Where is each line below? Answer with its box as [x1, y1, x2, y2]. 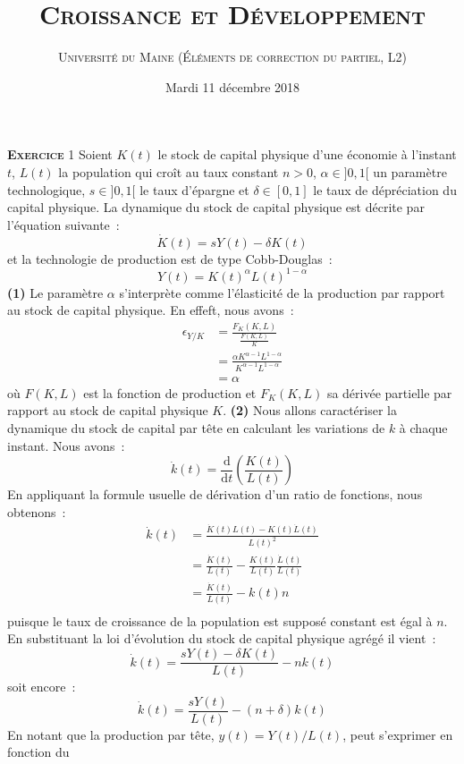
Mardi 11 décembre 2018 [165, 77, 300, 96]
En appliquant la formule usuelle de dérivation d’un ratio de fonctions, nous [7, 485, 423, 504]
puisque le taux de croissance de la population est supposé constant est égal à [7, 611, 433, 630]
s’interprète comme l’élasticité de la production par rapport [119, 283, 445, 301]
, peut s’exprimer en [342, 725, 453, 743]
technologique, [7, 180, 86, 199]
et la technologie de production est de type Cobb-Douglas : [7, 249, 333, 267]
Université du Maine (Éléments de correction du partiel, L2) [58, 47, 407, 66]
